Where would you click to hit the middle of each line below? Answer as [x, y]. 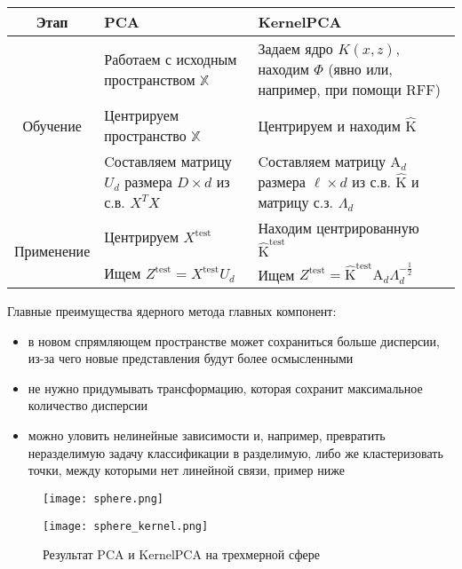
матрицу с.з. [296, 202]
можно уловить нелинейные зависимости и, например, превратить [207, 435]
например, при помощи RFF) [349, 89]
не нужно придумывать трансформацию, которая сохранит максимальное [225, 387]
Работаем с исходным [171, 59]
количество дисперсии [88, 405]
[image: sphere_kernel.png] [126, 526]
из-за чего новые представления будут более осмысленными [191, 358]
